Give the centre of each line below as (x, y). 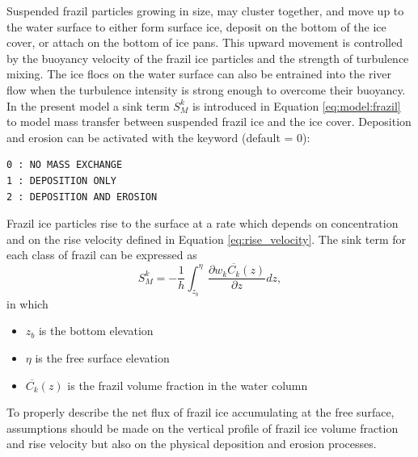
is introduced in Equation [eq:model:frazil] (296, 105)
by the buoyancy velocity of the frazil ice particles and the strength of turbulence (208, 58)
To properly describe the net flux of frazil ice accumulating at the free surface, (201, 412)
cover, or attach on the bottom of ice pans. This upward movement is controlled (205, 42)
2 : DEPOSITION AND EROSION (82, 197)
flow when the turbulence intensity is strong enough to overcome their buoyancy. (206, 89)
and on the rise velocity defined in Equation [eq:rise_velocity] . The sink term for (207, 239)
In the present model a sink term (88, 105)
